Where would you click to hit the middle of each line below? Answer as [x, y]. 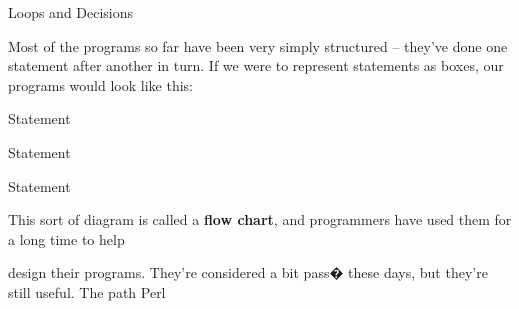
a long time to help [66, 238]
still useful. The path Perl [87, 291]
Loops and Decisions [71, 12]
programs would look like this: [100, 84]
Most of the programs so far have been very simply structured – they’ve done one [258, 45]
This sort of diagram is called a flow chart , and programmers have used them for [260, 219]
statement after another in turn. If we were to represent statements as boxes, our [256, 65]
